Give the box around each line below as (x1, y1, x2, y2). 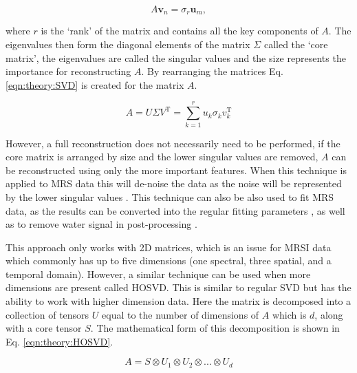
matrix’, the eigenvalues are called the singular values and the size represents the (6, 50, 346, 65)
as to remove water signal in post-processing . (6, 217, 197, 231)
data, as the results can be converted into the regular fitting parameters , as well (6, 203, 345, 217)
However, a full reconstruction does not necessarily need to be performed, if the (6, 136, 340, 150)
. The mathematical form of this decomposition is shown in (90, 321, 340, 335)
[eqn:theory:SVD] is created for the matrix (6, 77, 184, 92)
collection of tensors (6, 307, 89, 321)
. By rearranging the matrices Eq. (141, 64, 283, 78)
